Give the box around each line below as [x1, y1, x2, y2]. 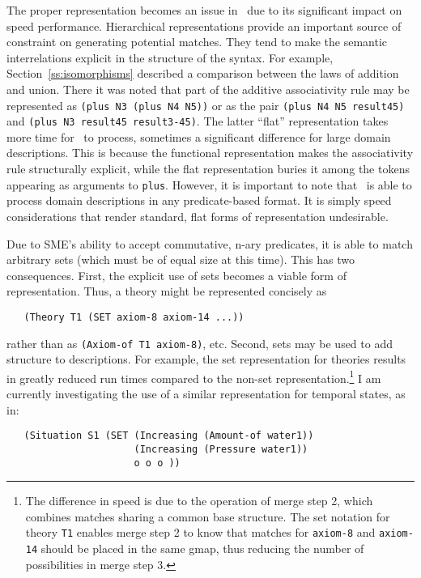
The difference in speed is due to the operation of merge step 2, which [25, 492, 373, 509]
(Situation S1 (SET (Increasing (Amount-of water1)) [23, 430, 314, 442]
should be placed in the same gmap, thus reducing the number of [40, 540, 364, 557]
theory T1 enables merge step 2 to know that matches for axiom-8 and [25, 524, 376, 541]
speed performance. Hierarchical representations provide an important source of [6, 17, 402, 34]
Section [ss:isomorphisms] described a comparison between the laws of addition [6, 65, 399, 82]
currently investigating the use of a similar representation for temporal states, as [6, 385, 406, 402]
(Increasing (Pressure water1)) [134, 443, 308, 455]
